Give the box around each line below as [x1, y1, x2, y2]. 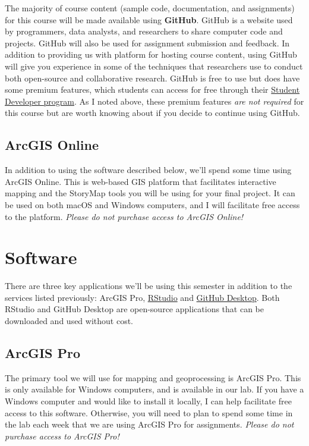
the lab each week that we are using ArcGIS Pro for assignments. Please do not [5, 418, 294, 431]
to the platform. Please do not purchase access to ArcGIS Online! [5, 210, 244, 222]
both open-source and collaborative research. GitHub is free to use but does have [5, 71, 300, 84]
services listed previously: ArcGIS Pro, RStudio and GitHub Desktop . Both [5, 291, 280, 303]
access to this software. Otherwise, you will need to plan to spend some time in [5, 406, 293, 419]
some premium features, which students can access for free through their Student [5, 83, 300, 96]
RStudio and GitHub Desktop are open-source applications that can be [5, 303, 264, 315]
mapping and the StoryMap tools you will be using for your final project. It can [5, 187, 295, 199]
